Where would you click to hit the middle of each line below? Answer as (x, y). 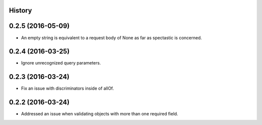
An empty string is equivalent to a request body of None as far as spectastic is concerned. (112, 38)
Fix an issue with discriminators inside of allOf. (67, 88)
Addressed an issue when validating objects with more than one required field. (100, 114)
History (21, 10)
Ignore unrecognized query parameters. (61, 63)
